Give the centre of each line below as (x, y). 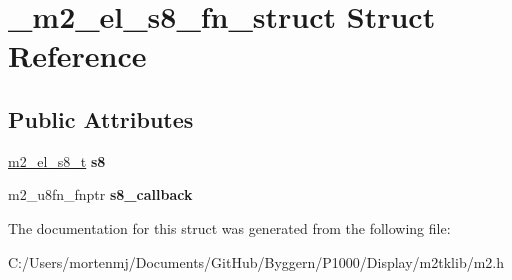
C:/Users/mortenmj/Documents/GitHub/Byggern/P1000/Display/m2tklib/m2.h (256, 261)
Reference (77, 55)
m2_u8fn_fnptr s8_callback (100, 194)
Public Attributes (101, 118)
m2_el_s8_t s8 (57, 160)
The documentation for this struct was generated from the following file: (229, 227)
